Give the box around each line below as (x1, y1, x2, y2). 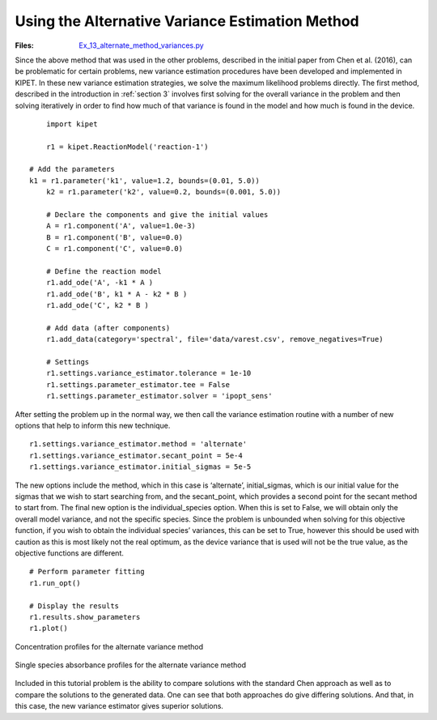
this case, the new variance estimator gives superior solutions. (15, 701, 224, 711)
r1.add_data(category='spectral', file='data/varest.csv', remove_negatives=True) (45, 334, 384, 344)
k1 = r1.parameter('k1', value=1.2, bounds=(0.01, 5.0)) (29, 176, 261, 185)
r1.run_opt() (29, 578, 81, 587)
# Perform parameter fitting (29, 567, 145, 577)
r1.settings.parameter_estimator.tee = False (45, 380, 231, 389)
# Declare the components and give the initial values (45, 211, 269, 219)
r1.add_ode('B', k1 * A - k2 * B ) (45, 289, 188, 299)
